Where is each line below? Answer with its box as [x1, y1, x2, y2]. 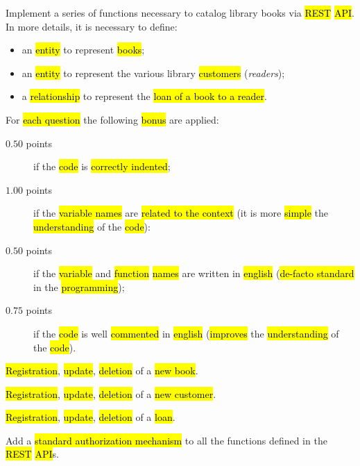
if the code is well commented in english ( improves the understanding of [33, 326, 339, 340]
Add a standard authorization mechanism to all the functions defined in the [6, 433, 327, 447]
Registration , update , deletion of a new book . [6, 363, 198, 378]
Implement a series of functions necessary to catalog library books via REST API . [6, 6, 354, 19]
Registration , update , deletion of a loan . [6, 410, 175, 424]
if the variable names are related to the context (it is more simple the [33, 206, 329, 220]
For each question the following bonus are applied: [6, 112, 219, 126]
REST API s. [6, 447, 59, 461]
